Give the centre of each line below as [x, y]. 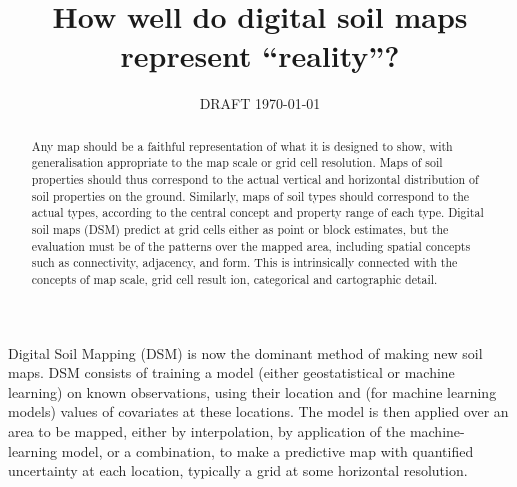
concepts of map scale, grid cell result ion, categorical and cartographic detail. [234, 278]
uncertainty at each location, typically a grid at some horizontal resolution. [238, 470]
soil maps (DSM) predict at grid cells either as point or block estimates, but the [240, 228]
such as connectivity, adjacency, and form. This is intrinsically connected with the [244, 262]
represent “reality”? [260, 55]
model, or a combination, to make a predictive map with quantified [267, 450]
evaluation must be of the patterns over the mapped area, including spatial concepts [251, 245]
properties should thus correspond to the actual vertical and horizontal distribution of [255, 179]
